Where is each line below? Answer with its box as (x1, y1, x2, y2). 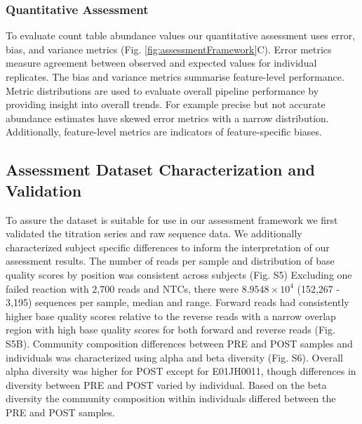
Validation (6, 179, 82, 201)
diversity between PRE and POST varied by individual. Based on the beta (6, 377, 327, 392)
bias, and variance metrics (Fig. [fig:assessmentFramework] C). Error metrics (6, 41, 332, 56)
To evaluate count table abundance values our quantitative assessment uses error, (6, 28, 356, 43)
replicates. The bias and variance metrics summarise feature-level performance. (6, 69, 344, 84)
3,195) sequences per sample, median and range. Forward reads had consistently (6, 295, 349, 310)
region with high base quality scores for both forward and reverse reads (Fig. (6, 322, 335, 337)
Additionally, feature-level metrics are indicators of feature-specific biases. (6, 124, 322, 139)
